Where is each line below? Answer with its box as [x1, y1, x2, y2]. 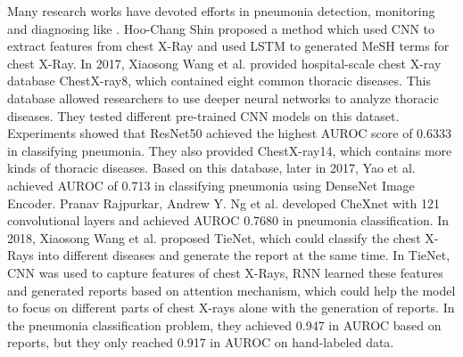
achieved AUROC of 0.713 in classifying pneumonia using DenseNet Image [7, 175, 415, 194]
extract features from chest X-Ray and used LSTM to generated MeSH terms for [7, 37, 450, 55]
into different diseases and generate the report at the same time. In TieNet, [37, 246, 451, 264]
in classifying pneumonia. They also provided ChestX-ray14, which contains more [7, 141, 452, 159]
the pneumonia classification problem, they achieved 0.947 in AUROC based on [7, 315, 442, 334]
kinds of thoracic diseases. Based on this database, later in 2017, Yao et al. [7, 158, 416, 177]
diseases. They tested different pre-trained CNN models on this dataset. [7, 106, 400, 125]
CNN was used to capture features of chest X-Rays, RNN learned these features [7, 263, 443, 281]
